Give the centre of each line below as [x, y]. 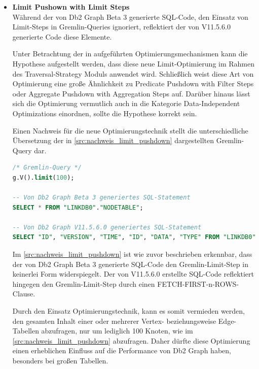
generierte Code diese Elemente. [62, 36]
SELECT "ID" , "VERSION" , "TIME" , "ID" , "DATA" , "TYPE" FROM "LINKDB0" [134, 237]
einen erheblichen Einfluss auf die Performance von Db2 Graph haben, [122, 350]
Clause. [24, 294]
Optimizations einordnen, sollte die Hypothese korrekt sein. [105, 113]
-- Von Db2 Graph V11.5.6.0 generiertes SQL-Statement [107, 227]
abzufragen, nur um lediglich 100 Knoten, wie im [117, 331]
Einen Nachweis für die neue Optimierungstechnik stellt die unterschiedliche [130, 130]
